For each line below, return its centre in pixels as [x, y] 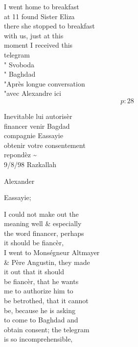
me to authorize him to [39, 291]
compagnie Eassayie [34, 135]
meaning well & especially [43, 223]
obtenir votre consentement [45, 145]
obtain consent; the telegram [47, 329]
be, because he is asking [40, 310]
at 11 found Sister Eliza [39, 16]
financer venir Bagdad [37, 126]
